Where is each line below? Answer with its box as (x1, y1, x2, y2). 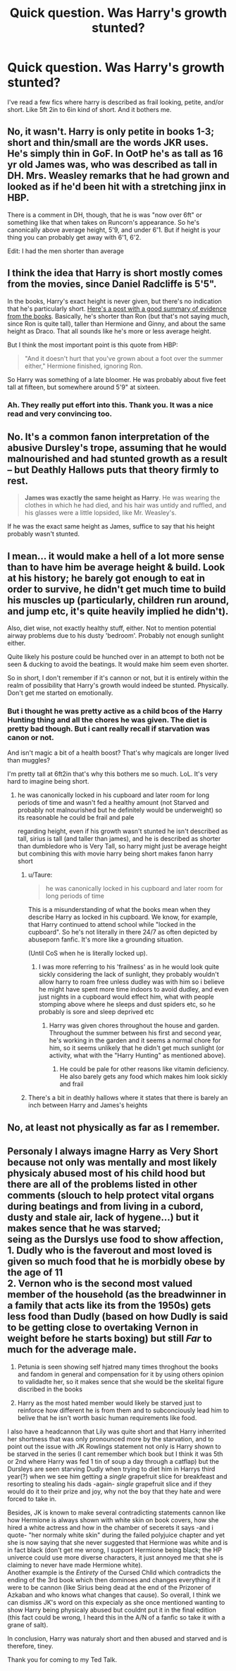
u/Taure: (27, 870, 53, 879)
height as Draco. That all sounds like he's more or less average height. (7, 326, 211, 335)
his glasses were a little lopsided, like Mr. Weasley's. (24, 509, 177, 517)
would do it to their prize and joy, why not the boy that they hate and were (7, 1487, 222, 1496)
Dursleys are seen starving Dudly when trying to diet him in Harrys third (7, 1465, 216, 1473)
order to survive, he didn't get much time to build (7, 583, 227, 595)
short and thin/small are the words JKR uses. (7, 137, 209, 149)
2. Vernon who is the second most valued (7, 1278, 193, 1290)
